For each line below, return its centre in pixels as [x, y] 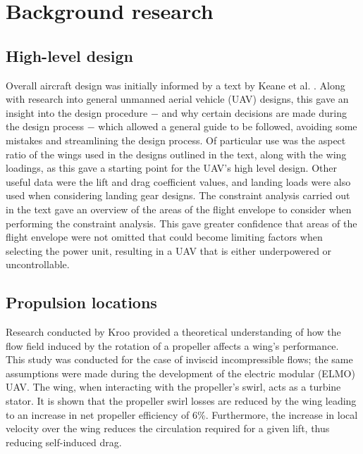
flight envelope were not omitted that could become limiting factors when [164, 237]
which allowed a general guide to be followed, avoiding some [228, 126]
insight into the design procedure [77, 112]
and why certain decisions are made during [254, 112]
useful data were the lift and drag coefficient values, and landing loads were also [178, 181]
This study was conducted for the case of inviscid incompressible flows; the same [179, 359]
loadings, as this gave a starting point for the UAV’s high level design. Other [171, 168]
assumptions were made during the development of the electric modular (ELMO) [180, 373]
